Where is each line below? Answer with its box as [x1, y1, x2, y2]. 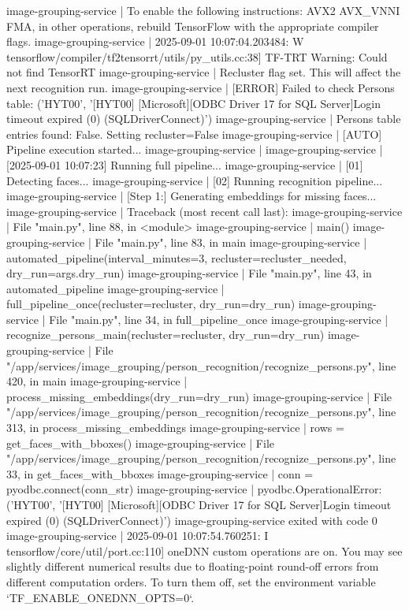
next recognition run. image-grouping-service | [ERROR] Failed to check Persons [6, 79, 395, 95]
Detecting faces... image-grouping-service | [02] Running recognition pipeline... [6, 172, 383, 188]
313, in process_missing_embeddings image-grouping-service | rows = [6, 419, 344, 436]
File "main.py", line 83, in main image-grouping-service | [95, 233, 367, 250]
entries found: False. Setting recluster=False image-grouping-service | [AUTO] [6, 125, 382, 142]
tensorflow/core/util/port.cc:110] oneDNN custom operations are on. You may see [6, 542, 403, 559]
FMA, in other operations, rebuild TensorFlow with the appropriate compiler [6, 17, 379, 34]
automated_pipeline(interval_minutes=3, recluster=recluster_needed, [6, 249, 347, 266]
